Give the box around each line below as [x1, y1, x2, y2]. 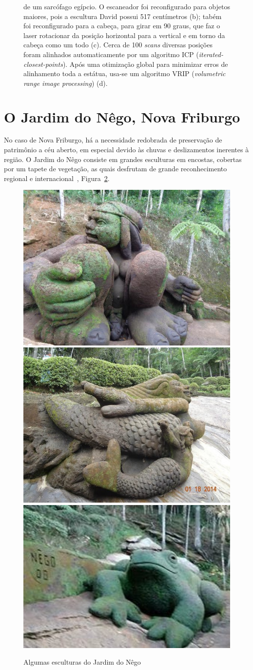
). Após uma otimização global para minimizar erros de [62, 59, 228, 69]
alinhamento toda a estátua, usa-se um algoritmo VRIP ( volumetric [23, 68, 226, 79]
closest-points [23, 59, 63, 69]
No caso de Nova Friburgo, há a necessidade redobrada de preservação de [4, 135, 222, 145]
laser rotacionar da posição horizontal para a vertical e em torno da [23, 30, 225, 40]
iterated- [198, 49, 224, 59]
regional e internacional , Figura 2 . [4, 173, 110, 183]
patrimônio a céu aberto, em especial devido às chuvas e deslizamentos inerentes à [4, 144, 249, 155]
